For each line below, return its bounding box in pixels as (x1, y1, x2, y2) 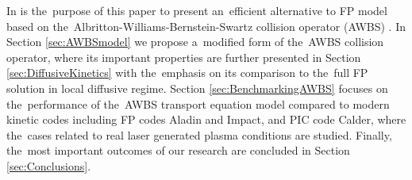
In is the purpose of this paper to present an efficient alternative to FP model (6, 2, 387, 18)
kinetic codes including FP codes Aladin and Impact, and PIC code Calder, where (6, 111, 406, 128)
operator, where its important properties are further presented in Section (6, 48, 361, 65)
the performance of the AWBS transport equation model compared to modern (6, 95, 390, 112)
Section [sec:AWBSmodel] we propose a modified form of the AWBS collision (6, 33, 384, 50)
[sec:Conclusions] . (6, 157, 91, 174)
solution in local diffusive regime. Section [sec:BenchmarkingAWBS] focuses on (6, 79, 388, 96)
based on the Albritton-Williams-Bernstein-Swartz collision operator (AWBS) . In (6, 17, 406, 34)
